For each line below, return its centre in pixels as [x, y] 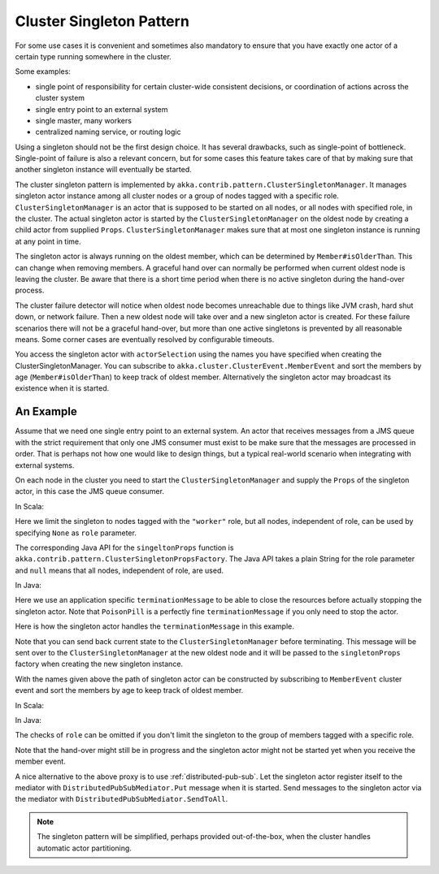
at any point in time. [48, 241]
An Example [46, 411]
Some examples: [43, 71]
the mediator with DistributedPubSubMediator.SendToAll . [121, 799]
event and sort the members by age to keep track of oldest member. [129, 690]
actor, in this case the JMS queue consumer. [89, 491]
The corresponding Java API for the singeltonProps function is [124, 547]
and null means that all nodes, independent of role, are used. [119, 570]
